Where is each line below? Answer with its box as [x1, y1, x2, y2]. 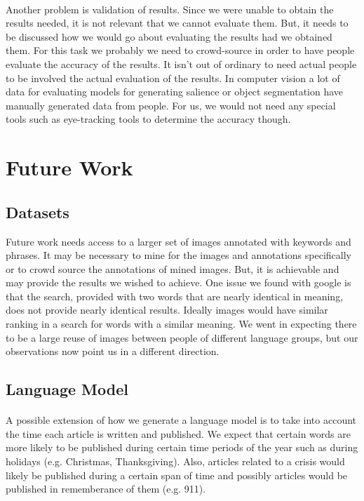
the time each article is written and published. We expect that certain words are [6, 426, 351, 441]
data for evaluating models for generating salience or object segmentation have [6, 84, 344, 99]
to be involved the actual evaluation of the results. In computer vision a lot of [6, 70, 340, 85]
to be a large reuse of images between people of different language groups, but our [6, 330, 358, 345]
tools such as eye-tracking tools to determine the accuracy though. [6, 112, 291, 126]
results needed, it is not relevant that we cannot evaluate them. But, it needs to [6, 15, 349, 30]
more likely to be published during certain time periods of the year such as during [6, 440, 358, 455]
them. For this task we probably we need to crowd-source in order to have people [6, 43, 355, 58]
